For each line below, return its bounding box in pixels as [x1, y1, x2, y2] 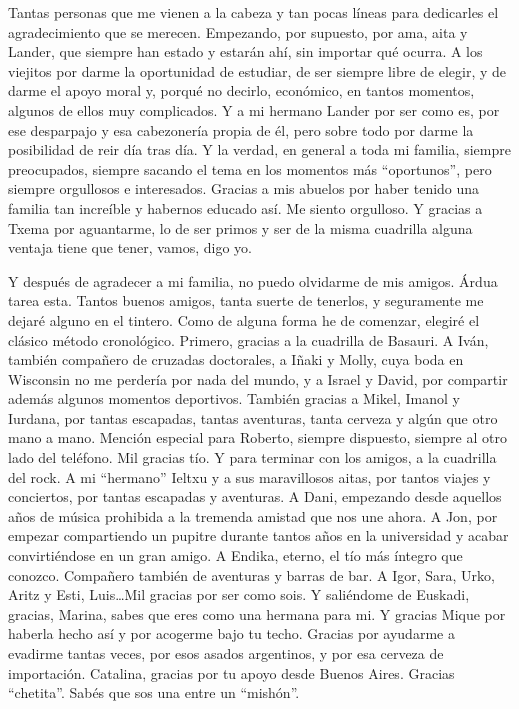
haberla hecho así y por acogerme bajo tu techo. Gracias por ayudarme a [8, 623, 455, 644]
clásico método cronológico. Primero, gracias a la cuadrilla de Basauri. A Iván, [8, 329, 489, 350]
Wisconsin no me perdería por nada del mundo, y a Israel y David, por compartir [8, 368, 508, 389]
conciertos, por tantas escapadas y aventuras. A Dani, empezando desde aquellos [8, 486, 502, 507]
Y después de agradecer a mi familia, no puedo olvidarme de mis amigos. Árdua [8, 270, 498, 291]
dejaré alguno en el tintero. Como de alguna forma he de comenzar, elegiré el [8, 309, 480, 330]
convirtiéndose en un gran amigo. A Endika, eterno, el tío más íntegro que [8, 545, 463, 566]
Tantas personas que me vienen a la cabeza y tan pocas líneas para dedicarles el [8, 2, 499, 22]
